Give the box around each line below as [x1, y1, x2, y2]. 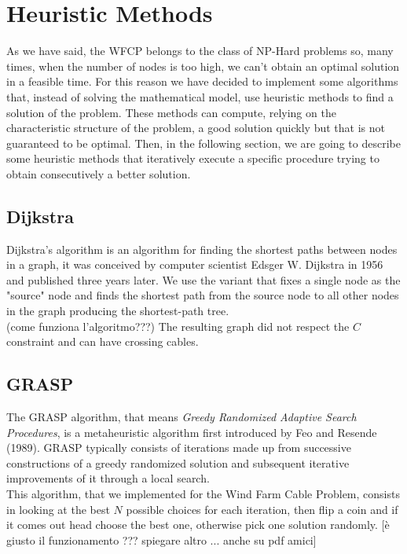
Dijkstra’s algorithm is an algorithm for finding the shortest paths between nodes [6, 240, 398, 257]
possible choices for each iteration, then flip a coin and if [126, 501, 398, 517]
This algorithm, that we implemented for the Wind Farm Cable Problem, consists [6, 486, 400, 501]
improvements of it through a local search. [6, 470, 210, 486]
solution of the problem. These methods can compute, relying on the [6, 104, 336, 120]
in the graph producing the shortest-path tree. [6, 303, 229, 319]
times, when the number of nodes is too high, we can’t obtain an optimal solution [6, 57, 400, 74]
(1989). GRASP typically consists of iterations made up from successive [6, 439, 351, 456]
